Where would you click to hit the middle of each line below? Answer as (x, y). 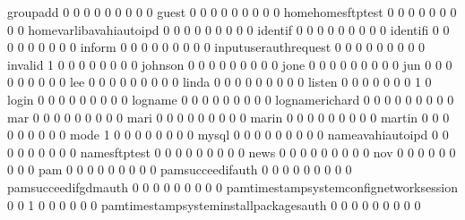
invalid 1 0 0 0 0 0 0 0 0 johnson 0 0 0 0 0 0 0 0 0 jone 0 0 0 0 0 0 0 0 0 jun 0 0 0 (230, 64)
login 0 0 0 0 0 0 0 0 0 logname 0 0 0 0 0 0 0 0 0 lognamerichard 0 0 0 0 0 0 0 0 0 (231, 99)
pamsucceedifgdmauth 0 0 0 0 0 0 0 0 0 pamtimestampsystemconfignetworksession (232, 186)
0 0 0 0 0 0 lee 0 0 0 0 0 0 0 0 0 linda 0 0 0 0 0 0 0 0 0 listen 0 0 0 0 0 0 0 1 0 (220, 82)
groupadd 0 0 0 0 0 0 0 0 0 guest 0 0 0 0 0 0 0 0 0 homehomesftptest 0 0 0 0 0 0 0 (232, 12)
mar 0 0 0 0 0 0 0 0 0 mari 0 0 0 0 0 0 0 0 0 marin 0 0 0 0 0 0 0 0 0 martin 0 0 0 (228, 117)
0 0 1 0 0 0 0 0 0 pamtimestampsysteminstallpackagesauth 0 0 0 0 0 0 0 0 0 (214, 204)
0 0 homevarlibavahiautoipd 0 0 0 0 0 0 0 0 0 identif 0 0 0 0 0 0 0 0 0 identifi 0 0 (228, 29)
